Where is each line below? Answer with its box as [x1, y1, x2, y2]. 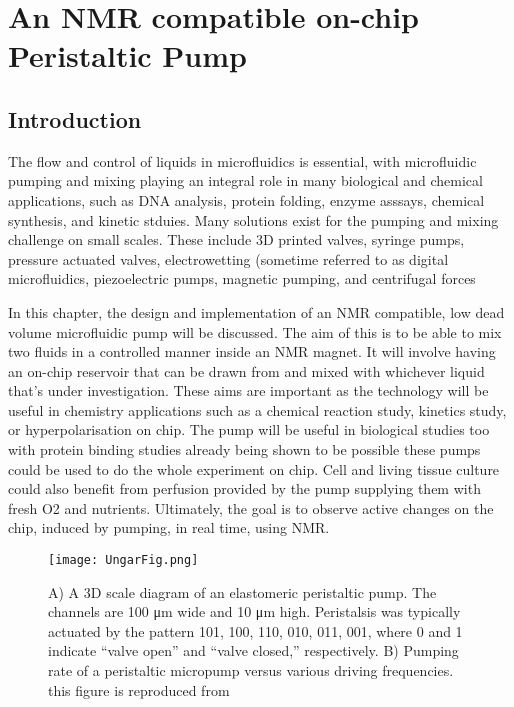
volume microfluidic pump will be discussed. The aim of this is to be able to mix [8, 321, 502, 342]
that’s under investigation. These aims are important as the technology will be [8, 380, 489, 401]
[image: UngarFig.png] [48, 553, 199, 568]
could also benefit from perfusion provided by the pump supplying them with [8, 478, 481, 499]
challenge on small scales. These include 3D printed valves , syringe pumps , [8, 229, 465, 250]
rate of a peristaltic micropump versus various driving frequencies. [48, 660, 454, 681]
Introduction [8, 103, 142, 134]
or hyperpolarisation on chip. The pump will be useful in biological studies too [8, 419, 490, 440]
